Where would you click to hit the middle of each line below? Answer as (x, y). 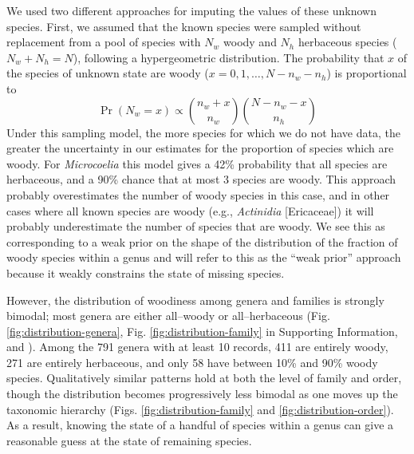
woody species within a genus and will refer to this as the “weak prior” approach (204, 257)
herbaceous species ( (347, 42)
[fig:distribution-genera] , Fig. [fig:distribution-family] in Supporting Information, (202, 331)
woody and (250, 42)
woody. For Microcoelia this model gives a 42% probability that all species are (197, 163)
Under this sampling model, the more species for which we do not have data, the (203, 132)
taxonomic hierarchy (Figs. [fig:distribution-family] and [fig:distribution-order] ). (200, 409)
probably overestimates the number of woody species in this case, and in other (198, 194)
